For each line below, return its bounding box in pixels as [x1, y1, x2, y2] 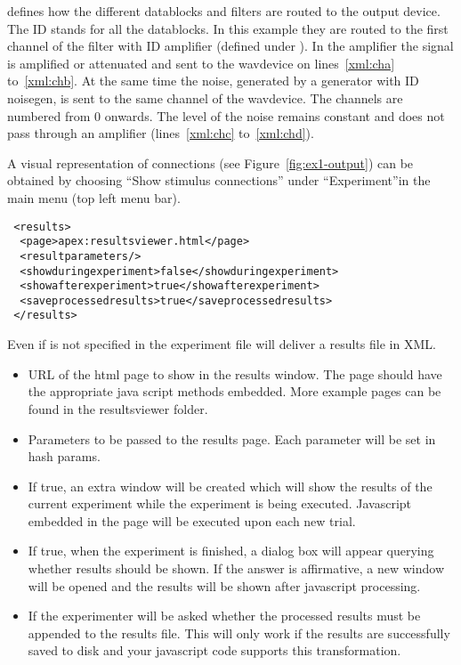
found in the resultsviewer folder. [28, 399, 208, 418]
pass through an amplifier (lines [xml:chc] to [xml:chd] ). [7, 124, 314, 142]
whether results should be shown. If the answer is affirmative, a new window [28, 559, 445, 578]
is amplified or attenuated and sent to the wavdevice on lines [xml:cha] [7, 53, 395, 72]
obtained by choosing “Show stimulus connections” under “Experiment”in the [7, 171, 431, 190]
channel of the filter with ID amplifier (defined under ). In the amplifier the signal [7, 36, 454, 55]
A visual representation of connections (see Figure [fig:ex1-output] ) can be [7, 153, 414, 172]
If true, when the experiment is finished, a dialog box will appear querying [28, 541, 434, 560]
